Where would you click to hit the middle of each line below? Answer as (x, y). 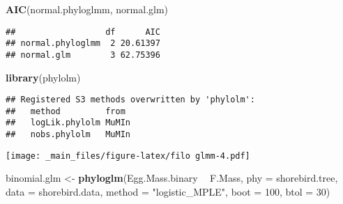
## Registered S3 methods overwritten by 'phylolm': (130, 100)
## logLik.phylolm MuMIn (68, 123)
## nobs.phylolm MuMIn (68, 135)
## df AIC (83, 32)
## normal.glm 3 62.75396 (83, 55)
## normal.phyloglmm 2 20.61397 (83, 44)
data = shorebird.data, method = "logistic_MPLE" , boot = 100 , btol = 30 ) (168, 192)
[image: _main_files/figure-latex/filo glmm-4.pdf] (128, 156)
